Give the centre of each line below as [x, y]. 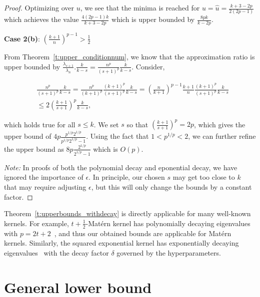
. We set [106, 124]
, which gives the [219, 124]
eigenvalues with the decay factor [56, 252]
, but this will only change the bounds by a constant [171, 187]
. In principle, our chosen [127, 177]
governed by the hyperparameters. [169, 252]
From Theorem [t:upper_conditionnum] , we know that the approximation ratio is [129, 56]
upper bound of [28, 136]
